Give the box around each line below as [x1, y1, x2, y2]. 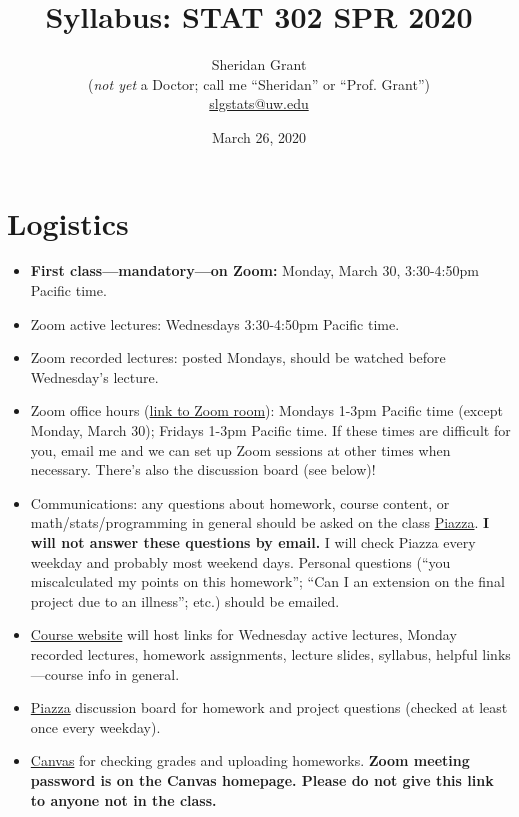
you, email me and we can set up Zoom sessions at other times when [30, 439, 451, 460]
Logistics [7, 202, 129, 243]
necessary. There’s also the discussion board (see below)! [30, 459, 376, 480]
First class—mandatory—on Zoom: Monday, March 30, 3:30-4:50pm [30, 260, 479, 281]
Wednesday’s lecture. [30, 366, 159, 387]
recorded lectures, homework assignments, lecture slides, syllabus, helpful [30, 643, 478, 664]
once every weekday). [30, 716, 161, 737]
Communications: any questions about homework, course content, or [30, 492, 450, 513]
